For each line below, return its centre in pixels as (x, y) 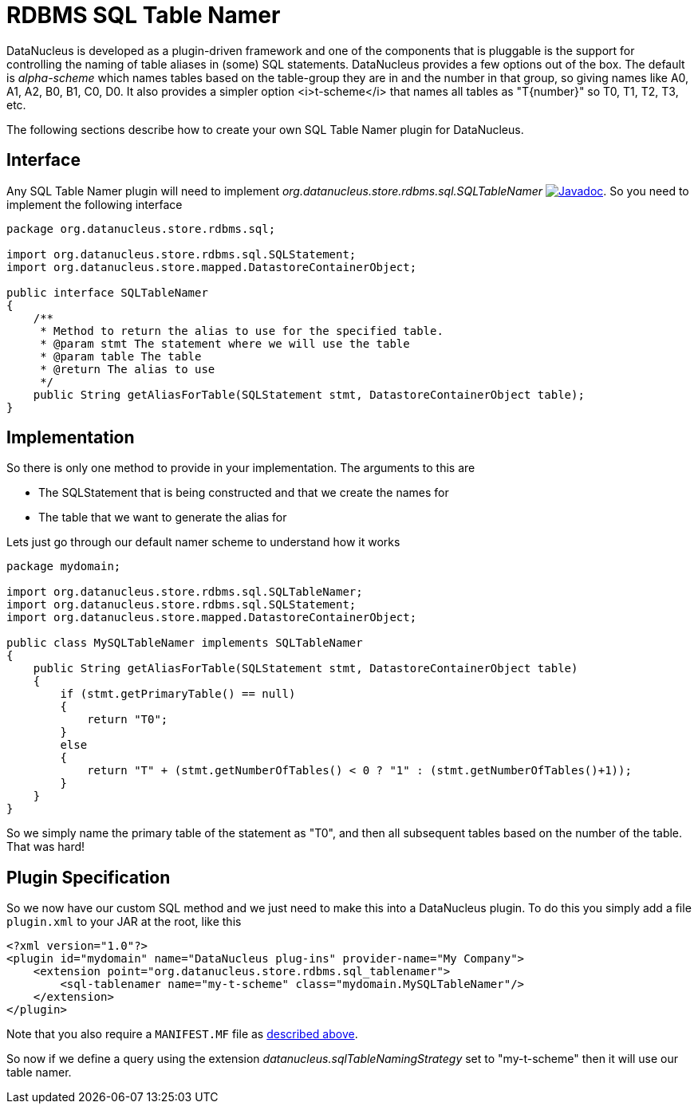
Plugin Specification (89, 877)
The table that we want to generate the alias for (163, 518)
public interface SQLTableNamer (107, 292)
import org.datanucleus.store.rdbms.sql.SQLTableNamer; (185, 592)
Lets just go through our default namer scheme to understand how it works (203, 542)
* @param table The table (121, 356)
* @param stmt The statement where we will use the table (225, 343)
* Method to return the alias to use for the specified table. (242, 331)
